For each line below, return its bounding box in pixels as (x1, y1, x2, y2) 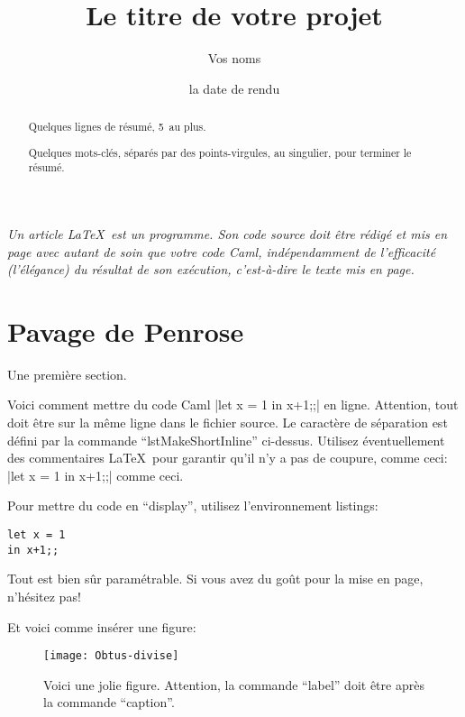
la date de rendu (188, 78, 280, 97)
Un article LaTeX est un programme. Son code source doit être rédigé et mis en (7, 224, 447, 243)
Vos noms (207, 49, 261, 68)
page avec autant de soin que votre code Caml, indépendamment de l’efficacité (7, 242, 436, 261)
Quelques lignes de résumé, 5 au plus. (28, 119, 206, 134)
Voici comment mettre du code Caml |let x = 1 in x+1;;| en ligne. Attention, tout (7, 395, 459, 414)
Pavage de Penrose (7, 312, 244, 349)
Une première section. (7, 364, 127, 383)
